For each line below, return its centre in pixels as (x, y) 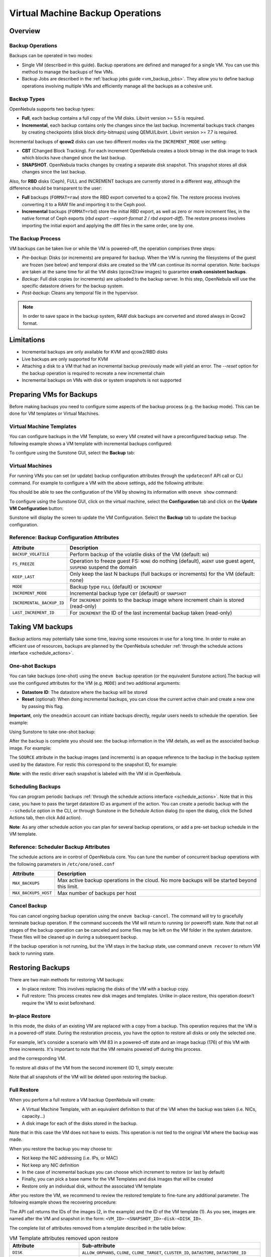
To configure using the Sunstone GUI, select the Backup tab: (72, 453)
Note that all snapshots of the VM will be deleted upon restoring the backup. (88, 1077)
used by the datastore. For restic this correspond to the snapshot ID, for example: (93, 764)
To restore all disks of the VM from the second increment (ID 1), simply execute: (92, 1067)
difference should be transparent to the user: (56, 188)
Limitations (27, 340)
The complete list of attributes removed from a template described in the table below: (98, 1228)
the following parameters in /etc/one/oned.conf (62, 864)
